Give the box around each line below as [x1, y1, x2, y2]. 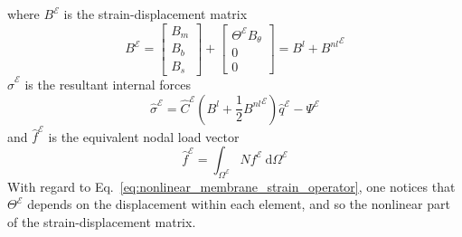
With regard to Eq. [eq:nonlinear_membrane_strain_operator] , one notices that [7, 176, 456, 195]
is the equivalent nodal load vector [48, 127, 240, 146]
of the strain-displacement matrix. [7, 212, 196, 231]
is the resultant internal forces [24, 75, 191, 94]
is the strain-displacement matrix [63, 5, 248, 23]
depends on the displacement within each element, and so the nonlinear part [27, 194, 450, 213]
